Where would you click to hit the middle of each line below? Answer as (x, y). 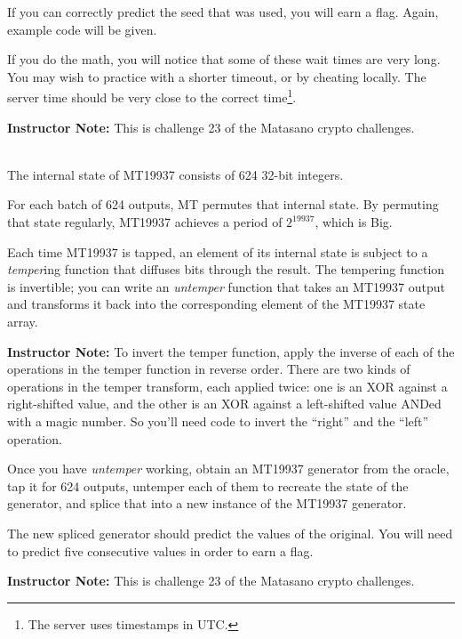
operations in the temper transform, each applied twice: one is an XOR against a (227, 386)
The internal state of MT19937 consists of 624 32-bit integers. (175, 174)
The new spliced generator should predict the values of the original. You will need (230, 533)
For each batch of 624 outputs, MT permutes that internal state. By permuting (223, 204)
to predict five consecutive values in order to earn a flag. (160, 550)
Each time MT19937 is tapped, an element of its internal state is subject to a (218, 251)
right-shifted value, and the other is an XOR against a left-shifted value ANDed (224, 404)
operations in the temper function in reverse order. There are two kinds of (209, 369)
